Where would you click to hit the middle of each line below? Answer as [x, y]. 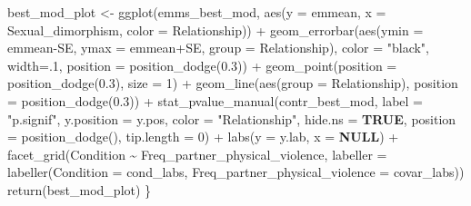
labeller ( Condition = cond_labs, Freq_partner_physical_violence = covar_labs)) [236, 172]
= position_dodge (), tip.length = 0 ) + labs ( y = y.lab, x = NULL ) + [203, 137]
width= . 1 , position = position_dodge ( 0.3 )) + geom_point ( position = [202, 65]
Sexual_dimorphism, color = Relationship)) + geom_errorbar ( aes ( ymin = [215, 29]
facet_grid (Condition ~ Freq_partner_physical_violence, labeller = [197, 154]
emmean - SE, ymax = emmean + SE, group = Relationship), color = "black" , [219, 48]
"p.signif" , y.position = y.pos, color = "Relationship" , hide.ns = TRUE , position [232, 118]
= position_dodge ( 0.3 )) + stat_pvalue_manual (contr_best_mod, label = [215, 100]
